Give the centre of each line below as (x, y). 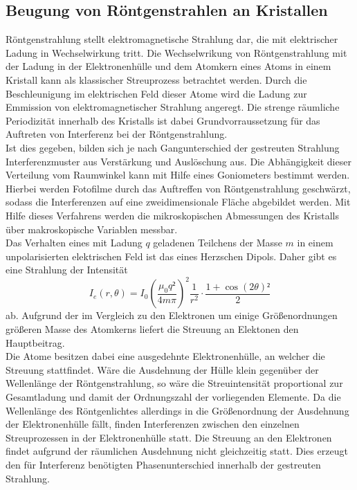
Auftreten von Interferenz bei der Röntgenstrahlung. (117, 134)
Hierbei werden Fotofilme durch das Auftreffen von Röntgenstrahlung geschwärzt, (178, 188)
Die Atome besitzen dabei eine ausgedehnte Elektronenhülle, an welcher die (165, 356)
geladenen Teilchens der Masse (218, 243)
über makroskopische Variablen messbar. (92, 229)
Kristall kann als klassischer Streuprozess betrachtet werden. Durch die (156, 79)
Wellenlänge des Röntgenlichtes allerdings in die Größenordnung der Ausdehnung (177, 410)
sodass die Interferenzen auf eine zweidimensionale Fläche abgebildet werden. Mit (178, 202)
